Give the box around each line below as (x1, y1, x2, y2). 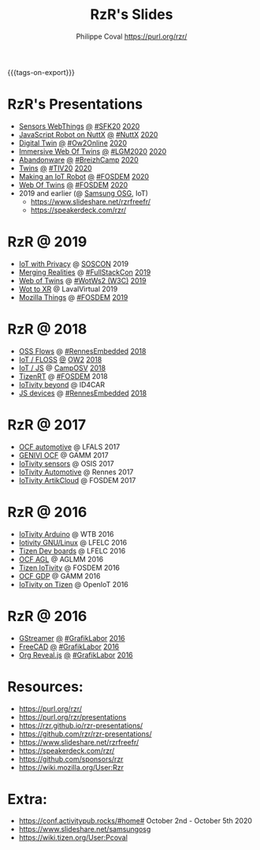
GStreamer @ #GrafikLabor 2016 (18, 633, 125, 642)
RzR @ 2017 (7, 416, 87, 433)
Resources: (7, 677, 84, 695)
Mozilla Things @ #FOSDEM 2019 (18, 292, 128, 301)
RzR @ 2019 (7, 233, 87, 251)
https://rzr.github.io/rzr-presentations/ (18, 721, 143, 730)
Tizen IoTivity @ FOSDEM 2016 (18, 563, 120, 572)
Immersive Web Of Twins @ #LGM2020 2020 (18, 146, 167, 155)
